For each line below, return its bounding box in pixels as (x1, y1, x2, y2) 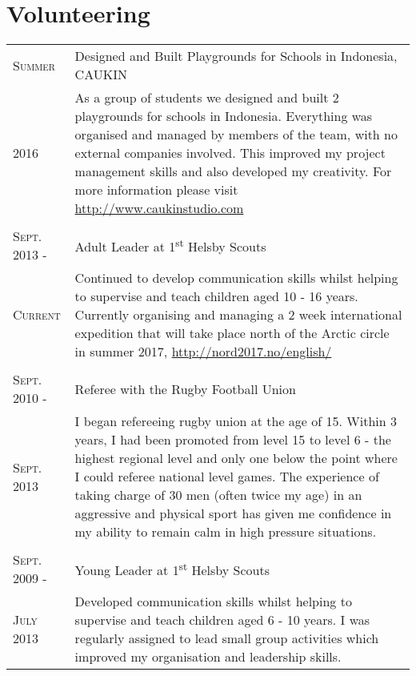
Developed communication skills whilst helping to (74, 592, 352, 611)
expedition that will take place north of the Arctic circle (74, 324, 390, 343)
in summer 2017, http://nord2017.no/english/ (74, 342, 332, 361)
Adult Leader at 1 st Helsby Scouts (74, 234, 266, 256)
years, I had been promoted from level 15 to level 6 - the (74, 430, 391, 449)
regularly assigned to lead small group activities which (74, 629, 379, 648)
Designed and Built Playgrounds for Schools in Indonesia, (74, 46, 398, 66)
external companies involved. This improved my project (74, 143, 386, 163)
